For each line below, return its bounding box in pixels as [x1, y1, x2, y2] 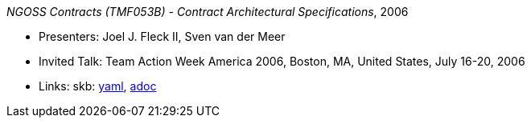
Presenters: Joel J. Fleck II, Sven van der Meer [39, 30, 286, 43]
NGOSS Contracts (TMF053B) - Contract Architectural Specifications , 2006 [6, 5, 409, 18]
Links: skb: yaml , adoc [39, 79, 157, 93]
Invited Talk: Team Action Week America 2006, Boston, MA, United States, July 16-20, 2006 [39, 54, 525, 68]
